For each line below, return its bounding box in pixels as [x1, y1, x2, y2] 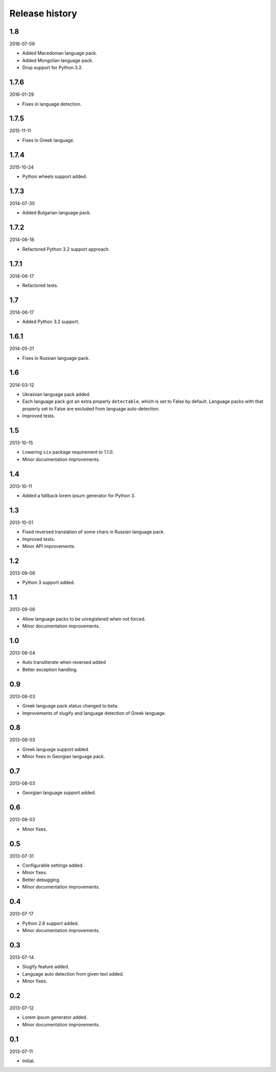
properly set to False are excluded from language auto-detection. [22, 406, 160, 412]
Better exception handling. [22, 666, 78, 673]
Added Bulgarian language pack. [22, 210, 91, 216]
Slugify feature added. [22, 964, 70, 970]
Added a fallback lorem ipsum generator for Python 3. [22, 493, 135, 499]
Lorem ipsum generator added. [22, 1014, 88, 1020]
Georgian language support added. [22, 790, 97, 796]
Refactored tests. [22, 282, 59, 289]
